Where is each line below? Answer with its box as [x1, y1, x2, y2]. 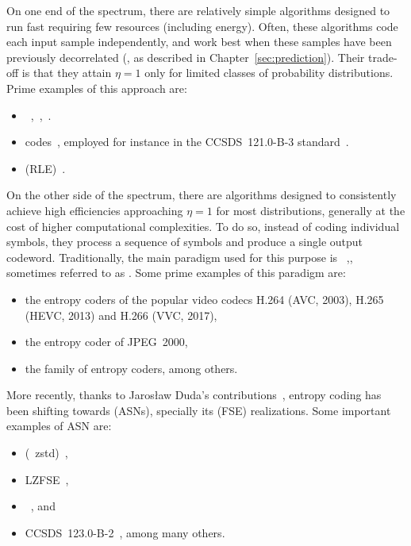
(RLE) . [25, 160, 66, 176]
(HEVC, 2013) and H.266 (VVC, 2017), [25, 306, 217, 323]
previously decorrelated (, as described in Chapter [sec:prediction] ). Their [6, 48, 365, 65]
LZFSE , [25, 471, 69, 487]
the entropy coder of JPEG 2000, [25, 333, 188, 350]
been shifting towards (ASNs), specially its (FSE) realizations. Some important [6, 402, 391, 418]
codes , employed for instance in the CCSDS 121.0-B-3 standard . [25, 133, 349, 150]
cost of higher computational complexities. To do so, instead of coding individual [6, 217, 400, 234]
